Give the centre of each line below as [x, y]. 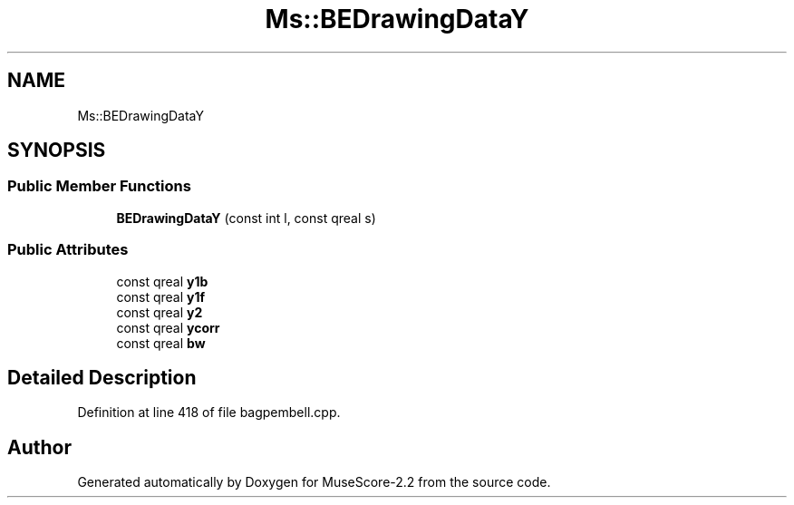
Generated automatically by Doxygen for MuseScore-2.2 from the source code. [314, 482]
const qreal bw [161, 343]
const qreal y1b [162, 281]
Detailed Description [102, 377]
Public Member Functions [99, 186]
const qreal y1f [161, 296]
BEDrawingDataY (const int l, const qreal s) [246, 218]
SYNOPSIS [57, 151]
